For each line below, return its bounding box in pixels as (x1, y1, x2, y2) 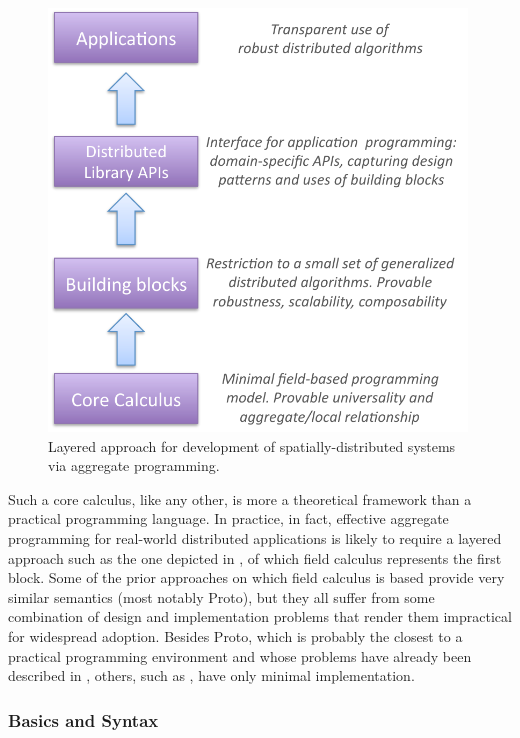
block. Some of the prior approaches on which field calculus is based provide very (8, 567, 505, 588)
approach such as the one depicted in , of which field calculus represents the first (8, 547, 502, 568)
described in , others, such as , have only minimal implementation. (8, 665, 415, 686)
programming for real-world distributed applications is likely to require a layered (8, 528, 502, 548)
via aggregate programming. (48, 455, 220, 476)
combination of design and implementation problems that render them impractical (8, 606, 512, 627)
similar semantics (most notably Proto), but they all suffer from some (8, 586, 435, 607)
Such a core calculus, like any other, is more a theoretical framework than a (8, 488, 472, 509)
